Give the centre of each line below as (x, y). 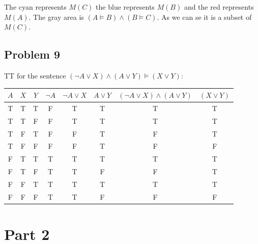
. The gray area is (56, 17)
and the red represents (219, 7)
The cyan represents (35, 7)
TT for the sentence (35, 75)
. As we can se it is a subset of (204, 17)
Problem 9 (32, 54)
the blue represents (125, 7)
